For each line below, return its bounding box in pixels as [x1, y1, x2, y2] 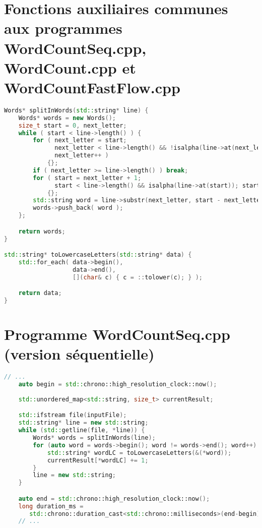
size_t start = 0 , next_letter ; [18, 122, 127, 129]
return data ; [18, 289, 62, 297]
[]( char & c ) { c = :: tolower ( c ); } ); [73, 273, 203, 281]
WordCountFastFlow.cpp [4, 77, 180, 97]
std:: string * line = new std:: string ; [18, 419, 149, 427]
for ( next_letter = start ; [33, 137, 127, 144]
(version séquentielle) [4, 343, 155, 364]
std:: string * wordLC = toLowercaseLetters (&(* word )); [47, 449, 232, 456]
